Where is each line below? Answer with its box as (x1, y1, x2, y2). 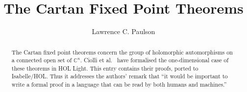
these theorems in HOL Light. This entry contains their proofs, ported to (11, 64, 198, 72)
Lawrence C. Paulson (92, 26, 155, 37)
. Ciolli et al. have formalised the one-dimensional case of (80, 56, 229, 64)
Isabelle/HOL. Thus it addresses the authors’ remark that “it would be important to (11, 72, 228, 80)
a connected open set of (11, 56, 72, 64)
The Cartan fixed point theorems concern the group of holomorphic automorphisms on (11, 48, 233, 56)
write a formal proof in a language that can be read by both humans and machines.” (11, 80, 227, 89)
